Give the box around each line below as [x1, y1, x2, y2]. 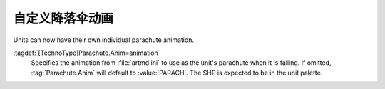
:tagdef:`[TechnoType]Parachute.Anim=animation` [13, 48, 160, 57]
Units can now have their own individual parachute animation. [13, 36, 194, 44]
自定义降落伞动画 [13, 11, 114, 26]
